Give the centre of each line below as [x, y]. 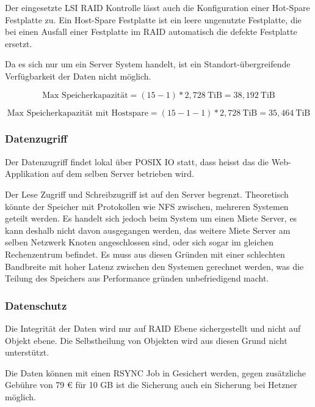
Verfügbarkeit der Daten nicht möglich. [78, 76]
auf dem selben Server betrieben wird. [123, 174]
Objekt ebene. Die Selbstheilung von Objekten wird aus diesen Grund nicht [146, 340]
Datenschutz [36, 305]
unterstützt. [27, 352]
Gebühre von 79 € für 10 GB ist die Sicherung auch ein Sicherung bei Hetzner [151, 385]
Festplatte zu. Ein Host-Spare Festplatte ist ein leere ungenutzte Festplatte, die [153, 19]
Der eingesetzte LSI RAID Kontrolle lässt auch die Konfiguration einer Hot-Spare [157, 7]
